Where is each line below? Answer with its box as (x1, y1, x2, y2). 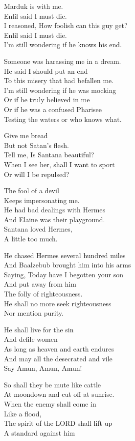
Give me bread (4, 130, 48, 141)
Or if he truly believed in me (4, 94, 90, 105)
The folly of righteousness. (4, 289, 83, 299)
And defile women (4, 334, 58, 344)
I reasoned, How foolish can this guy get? (4, 20, 128, 30)
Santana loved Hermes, (4, 224, 72, 234)
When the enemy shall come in (4, 398, 96, 409)
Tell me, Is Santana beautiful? (4, 149, 94, 160)
